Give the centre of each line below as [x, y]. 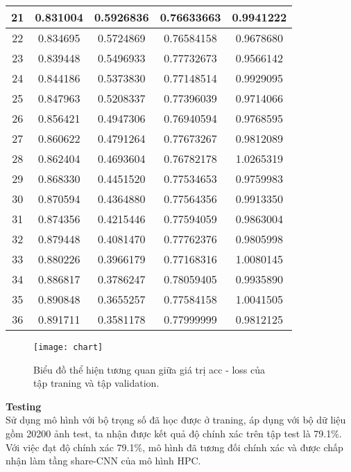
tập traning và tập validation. [96, 383]
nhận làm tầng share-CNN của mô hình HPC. [103, 461]
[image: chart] [68, 347]
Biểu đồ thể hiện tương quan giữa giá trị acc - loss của [149, 369]
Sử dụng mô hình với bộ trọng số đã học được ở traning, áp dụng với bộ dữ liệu [176, 420]
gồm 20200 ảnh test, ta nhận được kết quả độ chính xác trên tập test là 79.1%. [174, 434]
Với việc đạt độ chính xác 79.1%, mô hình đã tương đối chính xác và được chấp [174, 447]
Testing [24, 406]
